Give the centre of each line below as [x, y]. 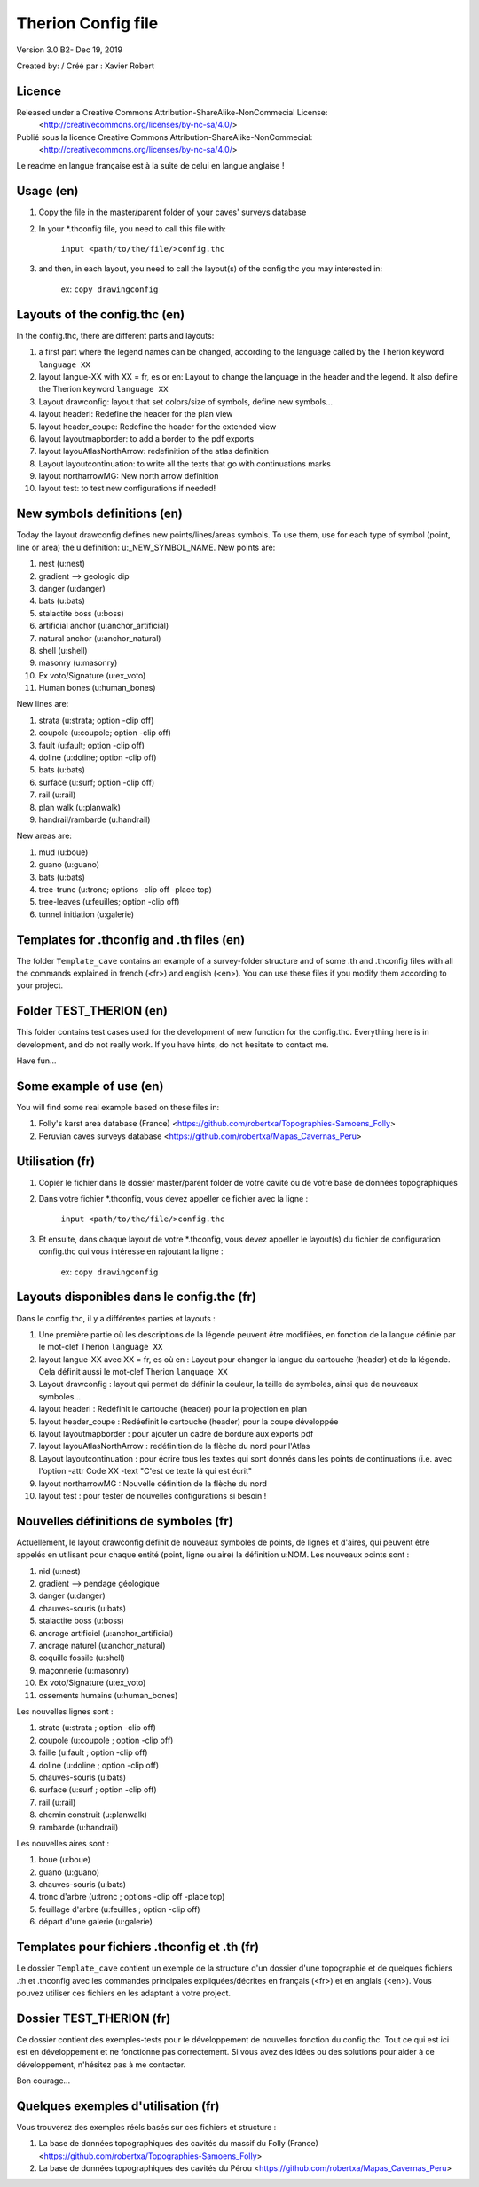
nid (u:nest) [60, 1571]
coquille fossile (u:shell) [82, 1658]
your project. [40, 985]
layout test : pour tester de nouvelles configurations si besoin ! [153, 1496]
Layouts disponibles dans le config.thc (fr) [137, 1297]
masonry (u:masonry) [78, 663]
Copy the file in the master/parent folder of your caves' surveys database [173, 212]
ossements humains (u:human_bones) [108, 1695]
